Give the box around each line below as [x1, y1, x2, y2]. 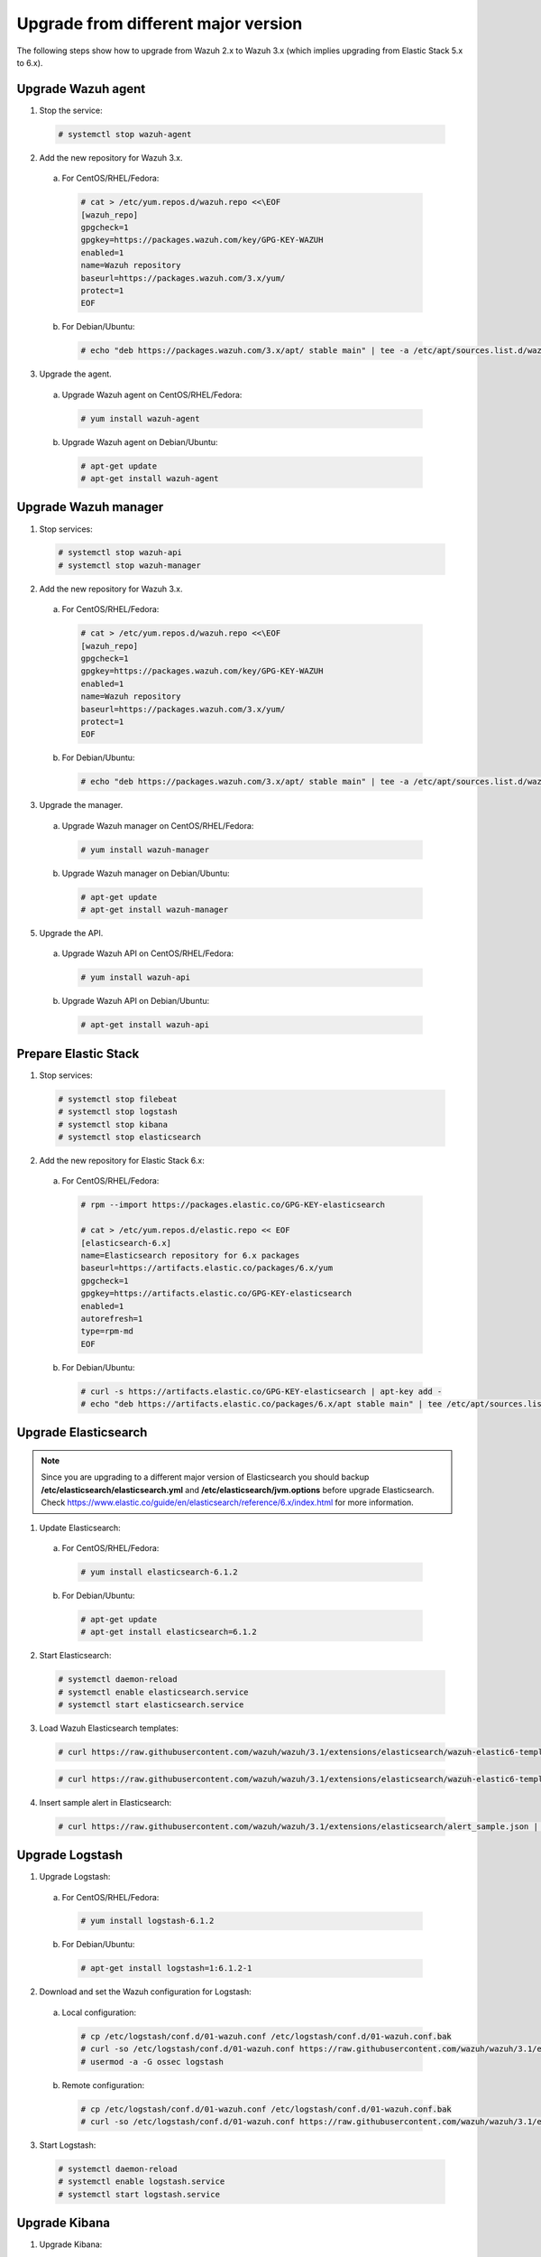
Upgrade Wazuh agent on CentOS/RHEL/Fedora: [61, 389, 243, 400]
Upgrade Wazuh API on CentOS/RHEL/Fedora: [61, 948, 234, 959]
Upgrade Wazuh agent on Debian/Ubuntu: [61, 436, 218, 447]
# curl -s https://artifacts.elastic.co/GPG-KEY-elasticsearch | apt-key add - [80, 1386, 443, 1397]
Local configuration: [61, 2007, 137, 2018]
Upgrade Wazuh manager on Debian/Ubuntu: [61, 868, 230, 878]
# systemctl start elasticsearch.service [58, 1700, 244, 1710]
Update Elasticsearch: [39, 1522, 121, 1533]
